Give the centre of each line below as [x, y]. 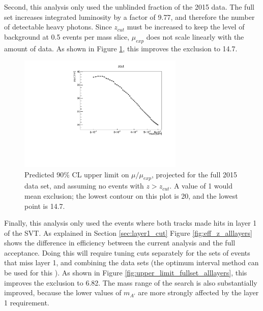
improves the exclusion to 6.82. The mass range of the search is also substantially [131, 282]
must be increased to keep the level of [186, 27]
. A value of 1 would [201, 186]
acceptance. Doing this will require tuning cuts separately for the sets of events [127, 252]
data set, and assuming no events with [84, 186]
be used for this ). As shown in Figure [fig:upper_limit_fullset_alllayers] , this [126, 273]
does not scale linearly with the [195, 36]
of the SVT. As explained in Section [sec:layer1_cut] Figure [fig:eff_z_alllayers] [128, 232]
